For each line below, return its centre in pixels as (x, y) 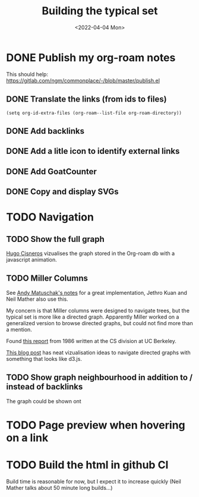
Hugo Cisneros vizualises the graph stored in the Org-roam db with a (91, 253)
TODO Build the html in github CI (87, 465)
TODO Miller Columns (47, 279)
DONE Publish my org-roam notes (91, 57)
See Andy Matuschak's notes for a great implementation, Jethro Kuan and (97, 292)
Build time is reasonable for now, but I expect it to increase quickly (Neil (94, 481)
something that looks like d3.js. (44, 358)
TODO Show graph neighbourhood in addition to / (99, 378)
